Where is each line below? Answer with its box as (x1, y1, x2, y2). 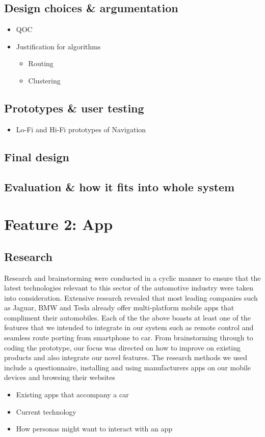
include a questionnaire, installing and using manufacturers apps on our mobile (4, 362, 251, 372)
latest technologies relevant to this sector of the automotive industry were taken (4, 282, 253, 293)
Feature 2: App (4, 214, 113, 235)
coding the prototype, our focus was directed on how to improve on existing (4, 342, 241, 353)
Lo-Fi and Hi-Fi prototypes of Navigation (16, 124, 146, 134)
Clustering (28, 75, 61, 85)
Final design (4, 149, 70, 164)
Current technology (16, 406, 76, 417)
